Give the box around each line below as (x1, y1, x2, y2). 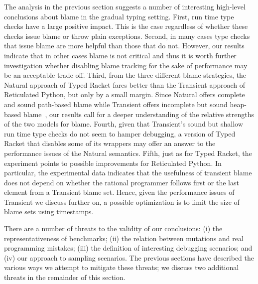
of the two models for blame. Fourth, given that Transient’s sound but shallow (4, 119, 243, 129)
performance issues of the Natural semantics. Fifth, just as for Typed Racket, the (4, 147, 252, 158)
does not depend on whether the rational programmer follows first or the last (4, 177, 239, 187)
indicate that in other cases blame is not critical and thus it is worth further (4, 50, 237, 60)
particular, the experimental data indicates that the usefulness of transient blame (4, 167, 252, 178)
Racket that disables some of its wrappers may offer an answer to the (4, 138, 216, 148)
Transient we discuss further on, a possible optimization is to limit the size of (4, 196, 240, 207)
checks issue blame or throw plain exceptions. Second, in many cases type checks (4, 30, 250, 41)
